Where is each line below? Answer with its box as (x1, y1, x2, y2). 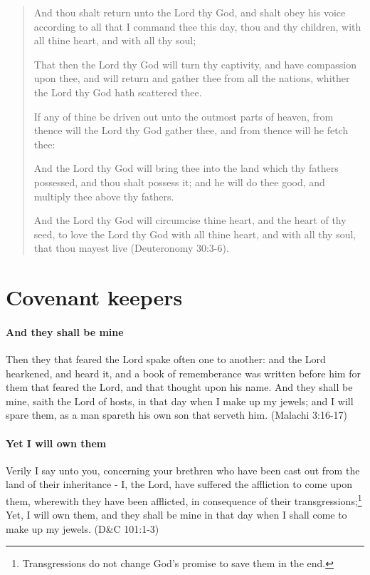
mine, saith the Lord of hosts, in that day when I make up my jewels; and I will (6, 393, 354, 408)
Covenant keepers (6, 283, 183, 312)
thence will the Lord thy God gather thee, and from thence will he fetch (33, 123, 349, 138)
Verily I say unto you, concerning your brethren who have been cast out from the (6, 462, 360, 477)
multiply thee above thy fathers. (33, 188, 174, 203)
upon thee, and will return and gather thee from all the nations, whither (33, 71, 350, 86)
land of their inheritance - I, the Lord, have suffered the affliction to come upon (6, 477, 352, 492)
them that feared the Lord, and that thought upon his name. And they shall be (6, 380, 353, 395)
